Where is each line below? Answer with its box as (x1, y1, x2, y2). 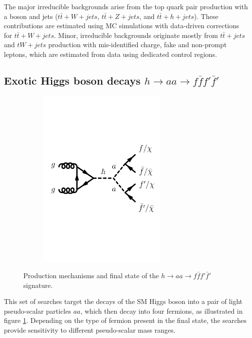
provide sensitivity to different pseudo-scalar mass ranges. (4, 325, 176, 335)
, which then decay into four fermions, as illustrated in (80, 305, 243, 316)
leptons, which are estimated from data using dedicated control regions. (4, 49, 217, 59)
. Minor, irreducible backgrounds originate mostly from (54, 30, 218, 40)
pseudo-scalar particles (4, 305, 71, 316)
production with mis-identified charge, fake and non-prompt (48, 39, 227, 50)
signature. (23, 280, 53, 290)
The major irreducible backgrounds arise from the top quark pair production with (4, 1, 248, 11)
